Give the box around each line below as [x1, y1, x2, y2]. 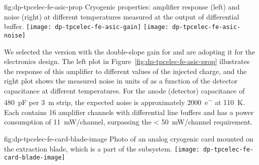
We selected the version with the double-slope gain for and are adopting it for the [4, 46, 255, 56]
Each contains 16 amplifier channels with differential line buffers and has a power [4, 106, 254, 117]
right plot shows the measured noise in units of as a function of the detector [4, 75, 238, 86]
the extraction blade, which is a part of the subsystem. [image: [4, 143, 200, 153]
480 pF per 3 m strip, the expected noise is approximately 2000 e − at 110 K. [4, 95, 245, 107]
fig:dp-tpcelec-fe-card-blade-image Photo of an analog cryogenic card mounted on [4, 133, 253, 143]
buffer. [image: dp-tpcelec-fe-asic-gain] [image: [4, 21, 169, 31]
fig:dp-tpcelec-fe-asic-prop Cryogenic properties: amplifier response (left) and [4, 1, 240, 11]
